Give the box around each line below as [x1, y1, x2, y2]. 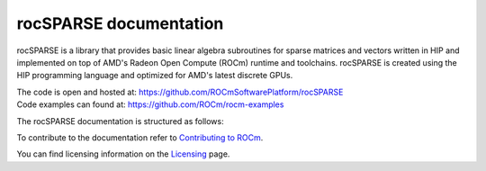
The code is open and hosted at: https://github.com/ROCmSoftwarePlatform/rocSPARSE [16, 86, 344, 97]
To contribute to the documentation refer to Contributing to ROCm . [16, 131, 264, 143]
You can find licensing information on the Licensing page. [16, 148, 230, 159]
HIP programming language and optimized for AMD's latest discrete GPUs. [16, 70, 293, 81]
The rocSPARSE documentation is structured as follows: [16, 115, 224, 126]
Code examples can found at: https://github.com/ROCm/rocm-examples [16, 99, 284, 110]
